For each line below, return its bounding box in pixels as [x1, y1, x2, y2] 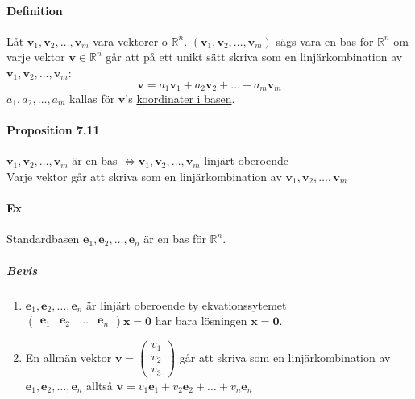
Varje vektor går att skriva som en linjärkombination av [6, 168, 282, 185]
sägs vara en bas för [276, 32, 374, 49]
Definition [6, 2, 63, 19]
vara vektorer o [93, 32, 168, 49]
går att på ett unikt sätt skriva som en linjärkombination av [106, 48, 403, 65]
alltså [86, 376, 113, 393]
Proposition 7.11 [6, 121, 100, 138]
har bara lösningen [155, 312, 247, 329]
